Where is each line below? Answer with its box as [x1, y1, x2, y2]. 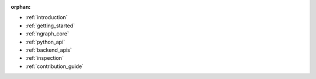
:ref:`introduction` [25, 14, 68, 21]
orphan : [11, 3, 31, 10]
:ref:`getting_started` [25, 22, 75, 29]
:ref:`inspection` [25, 55, 64, 62]
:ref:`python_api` [25, 38, 66, 45]
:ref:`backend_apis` [25, 46, 73, 53]
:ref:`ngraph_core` [25, 30, 70, 37]
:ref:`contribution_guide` [25, 63, 84, 70]
